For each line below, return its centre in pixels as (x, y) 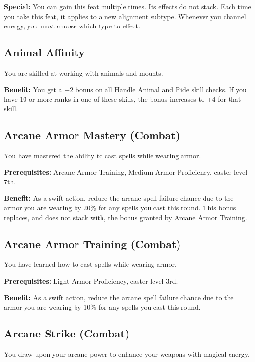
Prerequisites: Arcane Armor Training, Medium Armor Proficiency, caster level (126, 172)
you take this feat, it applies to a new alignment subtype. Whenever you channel (125, 16)
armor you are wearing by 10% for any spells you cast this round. (102, 307)
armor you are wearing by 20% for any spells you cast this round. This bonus (120, 207)
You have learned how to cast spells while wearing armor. (90, 264)
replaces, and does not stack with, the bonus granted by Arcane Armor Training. (126, 217)
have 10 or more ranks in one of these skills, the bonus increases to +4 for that (123, 99)
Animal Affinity (44, 52)
